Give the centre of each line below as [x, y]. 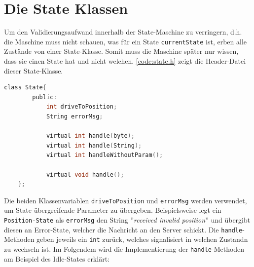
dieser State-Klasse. [34, 70]
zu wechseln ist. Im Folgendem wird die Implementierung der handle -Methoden [124, 248]
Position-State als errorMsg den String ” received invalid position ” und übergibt [127, 219]
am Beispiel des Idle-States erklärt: [57, 258]
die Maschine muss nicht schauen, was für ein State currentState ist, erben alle [126, 41]
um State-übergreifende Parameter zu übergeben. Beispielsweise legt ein [113, 210]
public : [45, 97]
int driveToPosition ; [82, 107]
